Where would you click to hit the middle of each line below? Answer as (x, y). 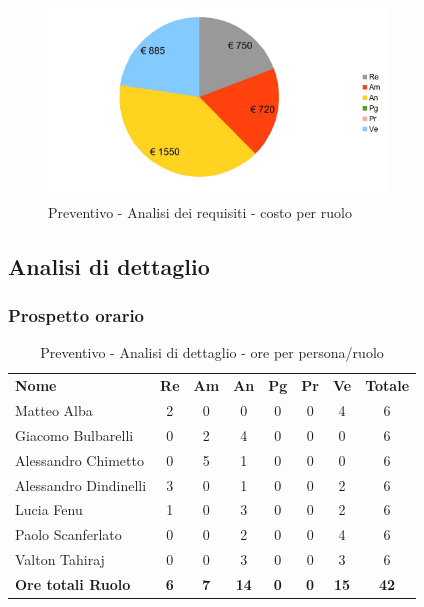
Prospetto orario (76, 315)
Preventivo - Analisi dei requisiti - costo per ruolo (200, 211)
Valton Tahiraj (60, 559)
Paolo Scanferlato (68, 534)
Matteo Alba (54, 410)
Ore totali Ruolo (73, 583)
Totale (387, 385)
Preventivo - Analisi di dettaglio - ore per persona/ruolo (212, 352)
